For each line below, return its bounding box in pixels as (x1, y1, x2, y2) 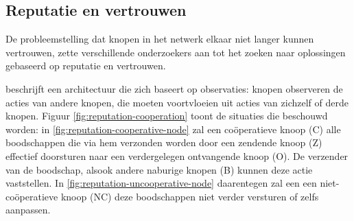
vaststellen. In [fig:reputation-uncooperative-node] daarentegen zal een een (5, 176, 317, 190)
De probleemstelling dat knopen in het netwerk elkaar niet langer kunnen (5, 32, 314, 46)
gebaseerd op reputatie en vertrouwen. (5, 58, 166, 73)
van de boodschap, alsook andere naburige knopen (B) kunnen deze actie (5, 162, 313, 176)
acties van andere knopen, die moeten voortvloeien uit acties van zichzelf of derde (5, 95, 349, 109)
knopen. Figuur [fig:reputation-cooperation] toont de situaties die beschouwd (5, 108, 328, 123)
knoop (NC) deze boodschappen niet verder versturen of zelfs (60, 189, 319, 203)
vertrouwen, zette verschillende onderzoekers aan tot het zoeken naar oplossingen (5, 45, 346, 59)
